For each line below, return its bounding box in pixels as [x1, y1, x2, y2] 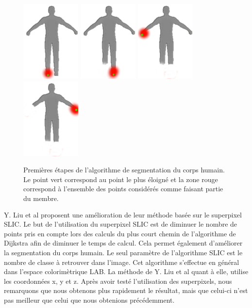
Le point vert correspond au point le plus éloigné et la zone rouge [23, 174, 218, 184]
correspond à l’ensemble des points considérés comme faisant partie [23, 184, 223, 194]
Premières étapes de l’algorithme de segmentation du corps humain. [23, 165, 225, 175]
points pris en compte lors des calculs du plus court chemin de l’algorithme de [4, 228, 236, 238]
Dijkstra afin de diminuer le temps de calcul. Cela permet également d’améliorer [4, 238, 243, 248]
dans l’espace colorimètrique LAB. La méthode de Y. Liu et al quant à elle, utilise [4, 266, 249, 277]
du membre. [23, 193, 59, 203]
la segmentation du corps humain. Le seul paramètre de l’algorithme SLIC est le [4, 247, 243, 257]
